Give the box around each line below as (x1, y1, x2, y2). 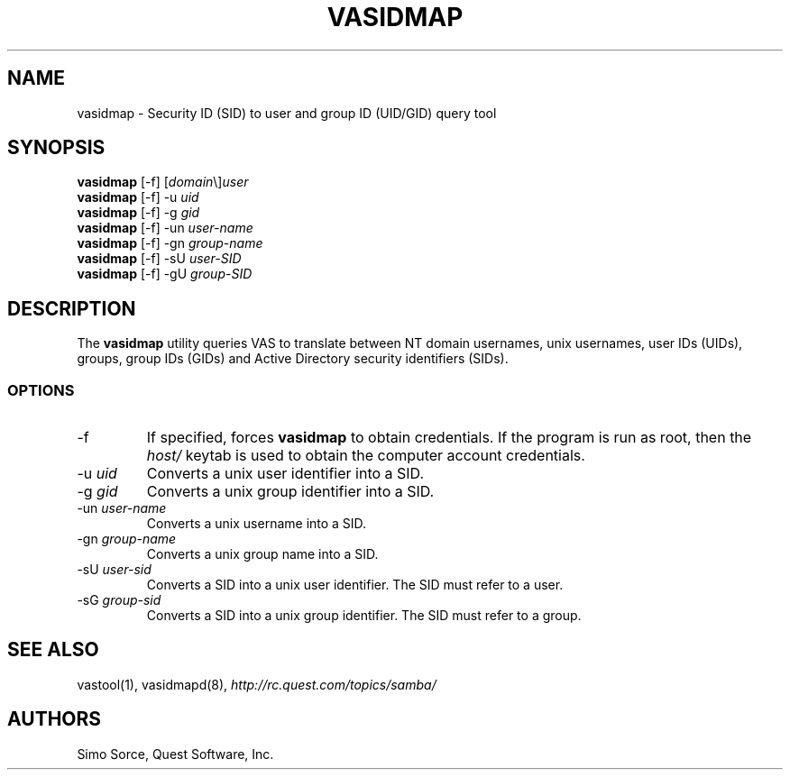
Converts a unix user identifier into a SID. (146, 464, 425, 483)
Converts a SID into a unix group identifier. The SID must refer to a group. (146, 608, 582, 624)
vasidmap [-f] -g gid (77, 205, 200, 221)
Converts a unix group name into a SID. (146, 546, 379, 562)
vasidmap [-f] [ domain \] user (77, 174, 249, 190)
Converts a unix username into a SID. (146, 516, 367, 532)
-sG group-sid (77, 592, 161, 608)
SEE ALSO (7, 638, 99, 662)
